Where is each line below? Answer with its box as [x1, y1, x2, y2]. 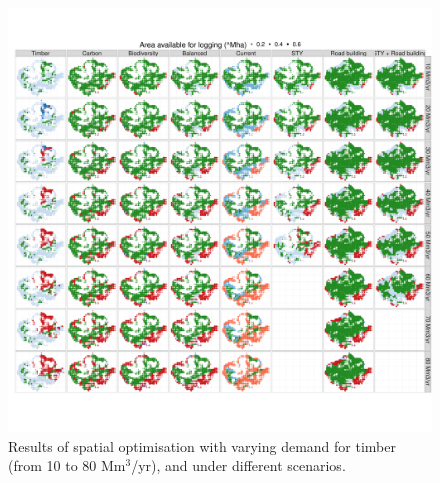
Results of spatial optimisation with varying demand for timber [8, 435, 396, 456]
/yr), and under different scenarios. [131, 455, 346, 476]
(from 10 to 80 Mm [8, 455, 126, 476]
